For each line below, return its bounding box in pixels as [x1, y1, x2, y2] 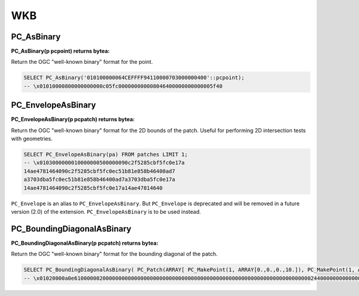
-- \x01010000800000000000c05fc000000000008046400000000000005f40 [23, 82, 223, 90]
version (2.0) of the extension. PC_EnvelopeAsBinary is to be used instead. [11, 208, 201, 215]
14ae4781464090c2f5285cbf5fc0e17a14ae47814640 [23, 184, 163, 191]
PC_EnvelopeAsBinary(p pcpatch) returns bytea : [11, 116, 135, 123]
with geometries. [11, 135, 53, 143]
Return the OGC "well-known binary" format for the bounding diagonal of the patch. [11, 251, 218, 258]
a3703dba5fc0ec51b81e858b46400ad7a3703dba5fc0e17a [23, 176, 176, 183]
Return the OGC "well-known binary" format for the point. [11, 58, 153, 66]
